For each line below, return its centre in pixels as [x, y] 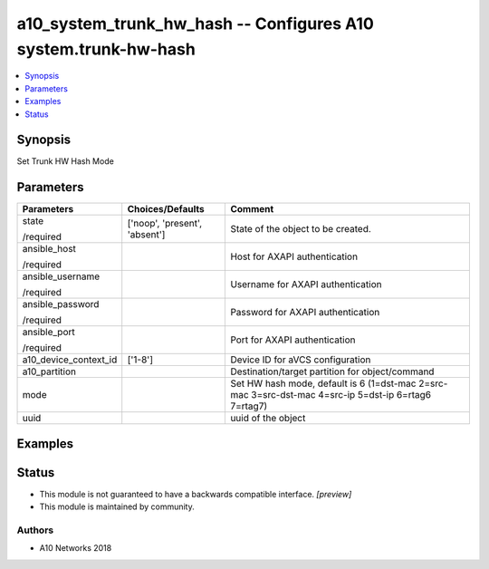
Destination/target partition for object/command [332, 371]
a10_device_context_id [70, 360]
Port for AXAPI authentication [293, 340]
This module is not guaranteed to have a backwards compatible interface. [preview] [196, 494]
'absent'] [146, 235]
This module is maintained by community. [117, 506]
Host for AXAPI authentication [294, 256]
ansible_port [49, 333]
